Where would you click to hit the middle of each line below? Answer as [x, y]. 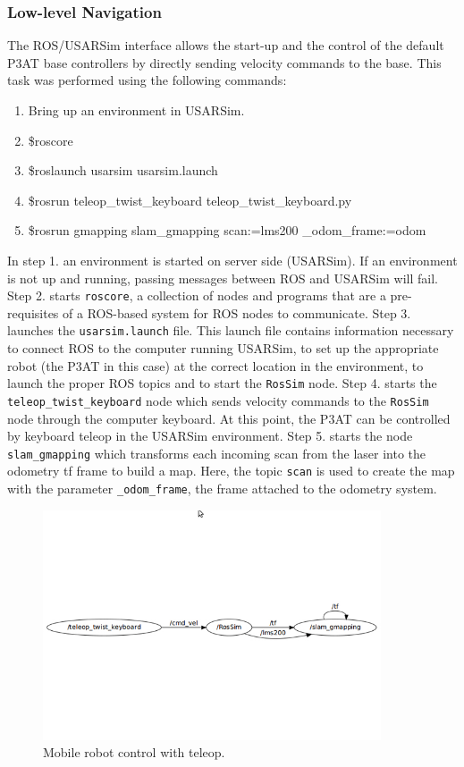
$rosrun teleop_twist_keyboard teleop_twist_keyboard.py [190, 200]
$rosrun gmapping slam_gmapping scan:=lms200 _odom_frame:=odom [227, 230]
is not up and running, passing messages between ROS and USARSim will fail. [223, 278]
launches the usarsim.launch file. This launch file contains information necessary [231, 330]
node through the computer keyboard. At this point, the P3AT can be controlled [229, 418]
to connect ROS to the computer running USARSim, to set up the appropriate [223, 348]
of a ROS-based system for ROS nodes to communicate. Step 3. [237, 312]
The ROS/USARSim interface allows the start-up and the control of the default [226, 45]
